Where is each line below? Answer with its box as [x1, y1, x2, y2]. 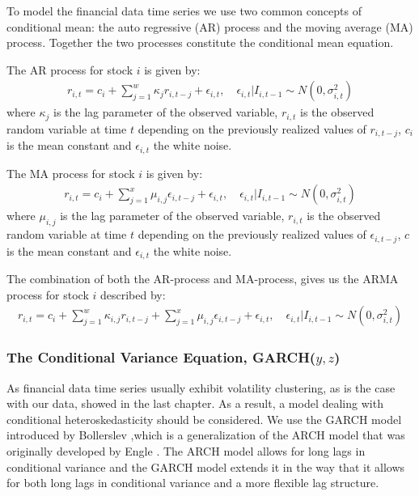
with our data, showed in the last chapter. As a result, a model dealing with [6, 395, 383, 412]
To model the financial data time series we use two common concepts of [6, 2, 362, 19]
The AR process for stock [6, 61, 133, 78]
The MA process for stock [6, 164, 135, 181]
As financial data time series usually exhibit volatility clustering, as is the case [6, 379, 396, 396]
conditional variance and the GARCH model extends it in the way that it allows [6, 458, 405, 475]
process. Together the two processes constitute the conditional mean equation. [6, 34, 394, 51]
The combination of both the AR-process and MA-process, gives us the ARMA [6, 270, 399, 287]
